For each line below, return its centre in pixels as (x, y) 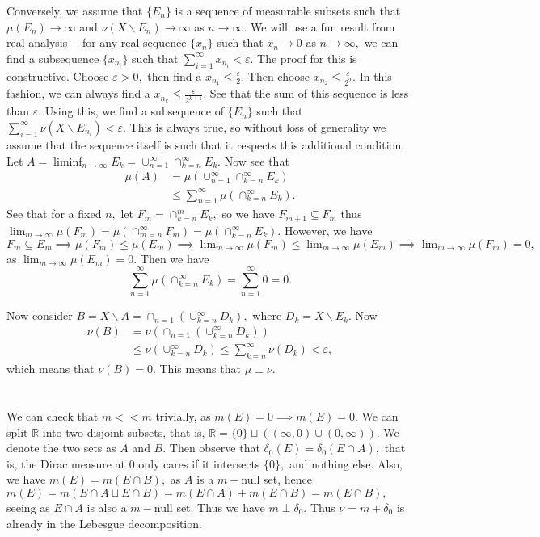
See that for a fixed (54, 214)
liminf (68, 162)
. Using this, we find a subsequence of (131, 111)
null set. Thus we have (209, 507)
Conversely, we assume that (75, 10)
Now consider (40, 315)
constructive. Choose (58, 76)
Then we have (175, 258)
